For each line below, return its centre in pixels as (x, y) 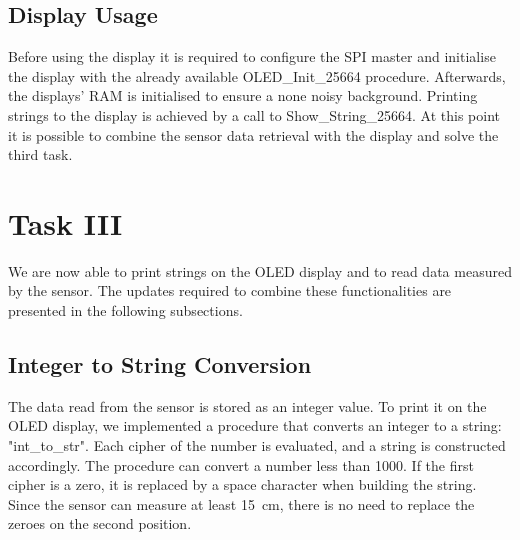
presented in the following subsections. (125, 310)
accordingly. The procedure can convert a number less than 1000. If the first (241, 464)
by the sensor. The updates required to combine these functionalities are (230, 290)
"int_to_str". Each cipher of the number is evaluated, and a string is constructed (257, 445)
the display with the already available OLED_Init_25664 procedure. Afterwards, (257, 75)
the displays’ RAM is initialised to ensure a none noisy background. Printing (243, 95)
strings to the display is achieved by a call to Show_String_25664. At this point (254, 114)
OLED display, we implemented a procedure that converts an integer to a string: (255, 425)
